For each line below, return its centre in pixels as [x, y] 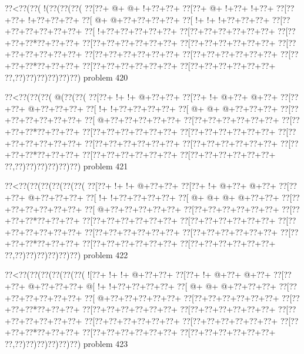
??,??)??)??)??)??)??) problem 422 [66, 254]
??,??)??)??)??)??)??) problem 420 [66, 77]
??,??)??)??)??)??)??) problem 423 [66, 344]
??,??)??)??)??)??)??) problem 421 [66, 166]
